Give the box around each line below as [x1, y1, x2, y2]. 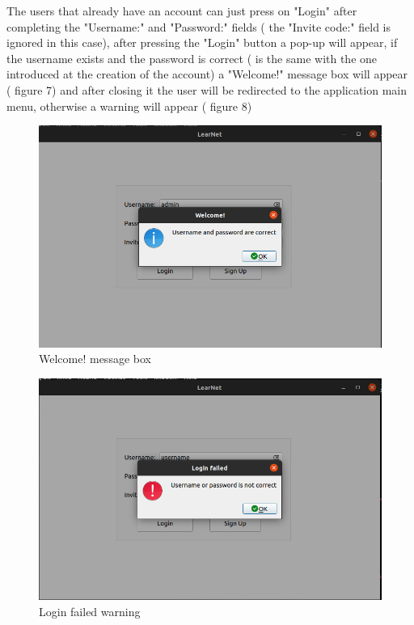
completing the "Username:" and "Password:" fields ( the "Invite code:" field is [6, 18, 391, 35]
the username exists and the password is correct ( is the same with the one [6, 49, 378, 66]
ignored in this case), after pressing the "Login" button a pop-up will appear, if [6, 34, 398, 51]
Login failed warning [39, 602, 141, 619]
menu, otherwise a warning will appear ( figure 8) [6, 97, 252, 114]
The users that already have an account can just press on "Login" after [6, 2, 357, 19]
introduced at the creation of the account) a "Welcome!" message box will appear [6, 65, 408, 82]
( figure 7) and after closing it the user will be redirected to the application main [6, 81, 408, 98]
